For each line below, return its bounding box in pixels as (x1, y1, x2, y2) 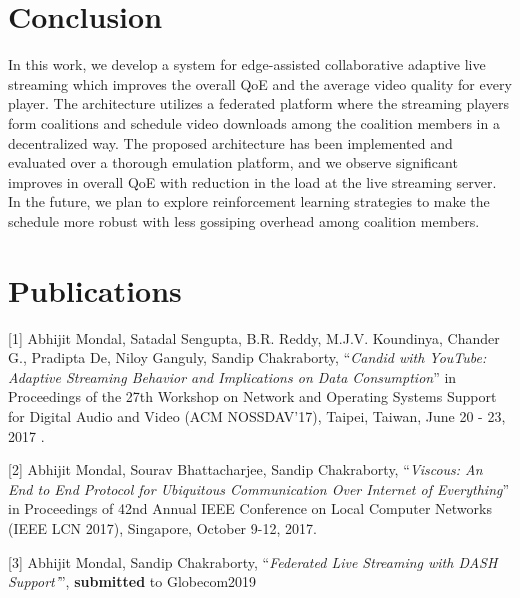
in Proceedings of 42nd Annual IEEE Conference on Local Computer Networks (8, 498, 492, 519)
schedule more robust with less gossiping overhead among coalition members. (8, 210, 480, 231)
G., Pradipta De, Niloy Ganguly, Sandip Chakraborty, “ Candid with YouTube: (8, 347, 487, 368)
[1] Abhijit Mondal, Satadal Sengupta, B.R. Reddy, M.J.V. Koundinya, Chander (8, 327, 500, 348)
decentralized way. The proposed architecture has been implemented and (8, 132, 453, 153)
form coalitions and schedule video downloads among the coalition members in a (8, 112, 500, 133)
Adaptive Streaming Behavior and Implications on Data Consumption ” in (8, 366, 457, 387)
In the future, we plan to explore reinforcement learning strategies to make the (8, 191, 490, 212)
